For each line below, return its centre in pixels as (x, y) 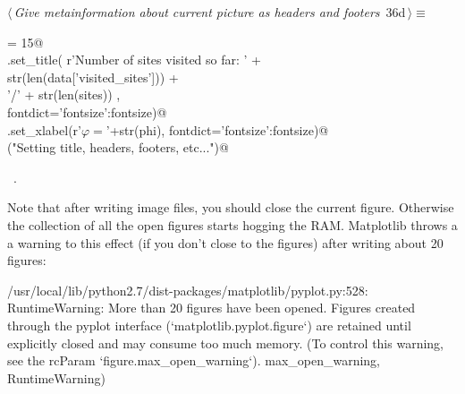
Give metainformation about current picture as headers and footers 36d (210, 12)
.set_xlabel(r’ (44, 129)
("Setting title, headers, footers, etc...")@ (118, 147)
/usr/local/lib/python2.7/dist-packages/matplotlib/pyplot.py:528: (188, 290)
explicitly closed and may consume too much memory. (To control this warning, (225, 343)
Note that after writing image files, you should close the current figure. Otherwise (231, 207)
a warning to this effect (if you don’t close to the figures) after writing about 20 (225, 242)
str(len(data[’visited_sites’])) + (93, 77)
